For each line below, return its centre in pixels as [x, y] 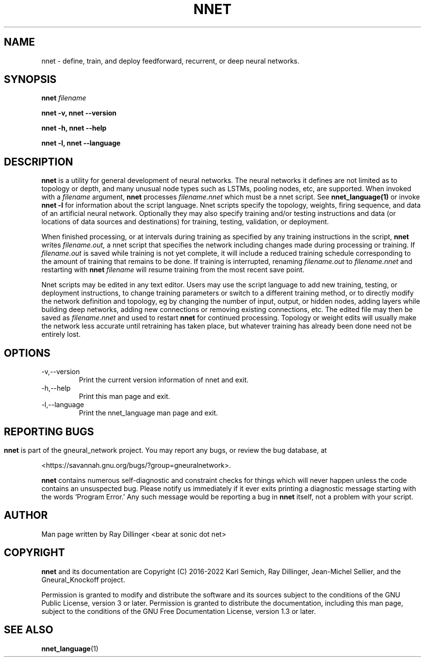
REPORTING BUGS [49, 431]
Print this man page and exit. [124, 397]
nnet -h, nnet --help [74, 128]
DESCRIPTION [39, 162]
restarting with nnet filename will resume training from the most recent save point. [173, 270]
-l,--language [63, 405]
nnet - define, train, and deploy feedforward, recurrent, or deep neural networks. [171, 61]
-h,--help [56, 388]
